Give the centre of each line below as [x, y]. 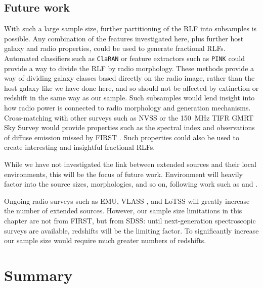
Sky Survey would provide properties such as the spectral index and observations [129, 127]
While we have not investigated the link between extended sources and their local [130, 164]
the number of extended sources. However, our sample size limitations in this [123, 211]
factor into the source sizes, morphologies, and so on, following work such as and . [131, 184]
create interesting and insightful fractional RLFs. [80, 147]
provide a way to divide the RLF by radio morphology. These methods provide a [129, 68]
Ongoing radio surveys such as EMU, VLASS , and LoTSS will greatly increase [127, 200]
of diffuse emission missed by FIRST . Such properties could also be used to [122, 137]
